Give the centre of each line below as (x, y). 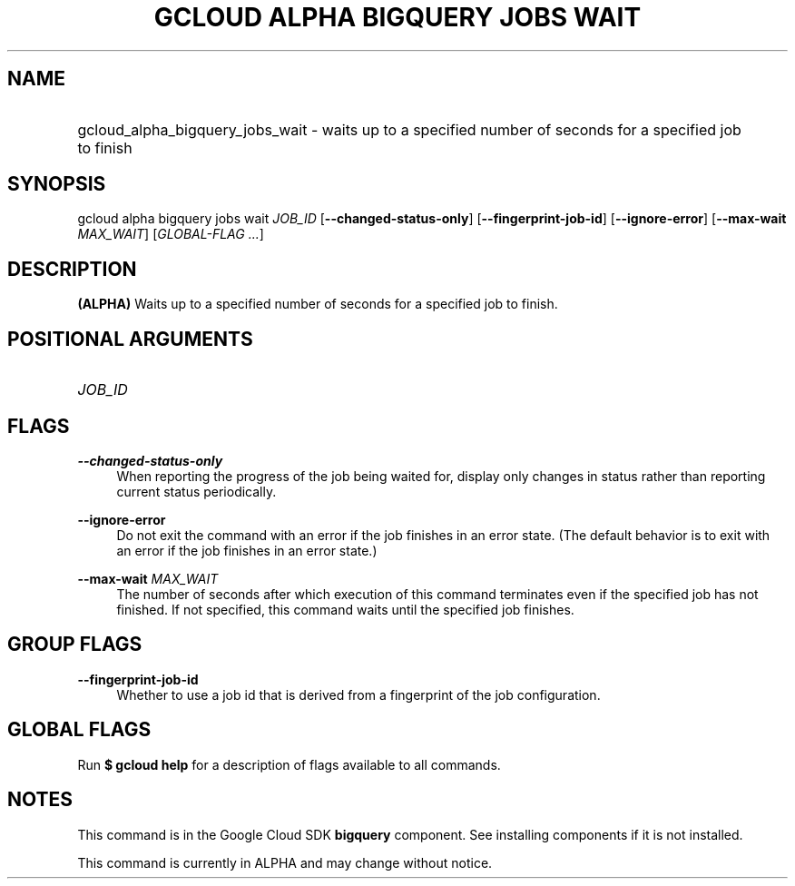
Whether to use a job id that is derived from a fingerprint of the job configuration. (358, 694)
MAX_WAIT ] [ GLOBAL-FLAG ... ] (171, 234)
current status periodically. (196, 491)
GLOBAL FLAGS (79, 730)
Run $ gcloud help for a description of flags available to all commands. (289, 764)
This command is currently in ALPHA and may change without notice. (285, 862)
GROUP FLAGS (75, 645)
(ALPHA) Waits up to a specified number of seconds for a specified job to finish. (318, 304)
